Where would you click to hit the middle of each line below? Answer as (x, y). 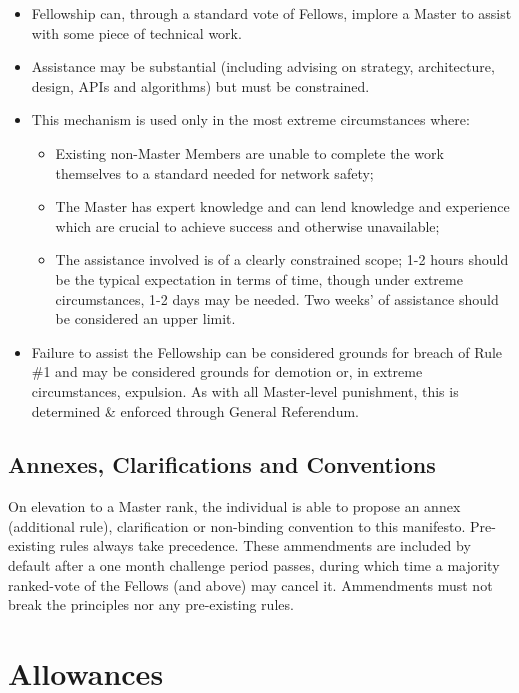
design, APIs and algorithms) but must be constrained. (200, 85)
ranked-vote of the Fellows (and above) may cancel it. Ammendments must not (250, 584)
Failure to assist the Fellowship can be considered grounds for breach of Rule (267, 351)
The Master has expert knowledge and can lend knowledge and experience (282, 206)
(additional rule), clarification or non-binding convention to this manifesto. (237, 525)
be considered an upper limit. (145, 318)
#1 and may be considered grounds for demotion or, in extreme (227, 371)
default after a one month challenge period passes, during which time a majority (254, 565)
